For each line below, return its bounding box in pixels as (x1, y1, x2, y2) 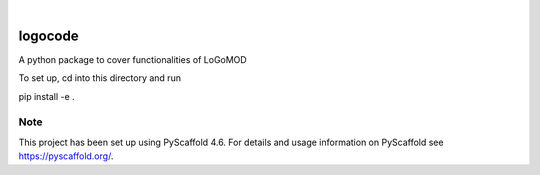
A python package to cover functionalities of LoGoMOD (18, 53, 247, 65)
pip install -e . (18, 90, 75, 102)
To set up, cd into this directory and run (18, 72, 182, 84)
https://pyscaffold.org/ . (18, 150, 114, 162)
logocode (18, 27, 79, 44)
